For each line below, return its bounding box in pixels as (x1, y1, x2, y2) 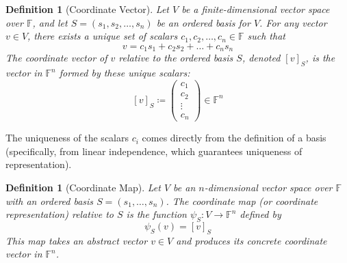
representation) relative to (5, 207, 114, 221)
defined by (240, 207, 281, 221)
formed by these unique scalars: (59, 66, 190, 80)
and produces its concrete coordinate (176, 233, 327, 247)
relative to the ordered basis (118, 51, 233, 65)
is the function (126, 207, 187, 221)
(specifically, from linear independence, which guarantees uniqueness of (5, 143, 303, 158)
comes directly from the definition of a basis (142, 130, 326, 145)
